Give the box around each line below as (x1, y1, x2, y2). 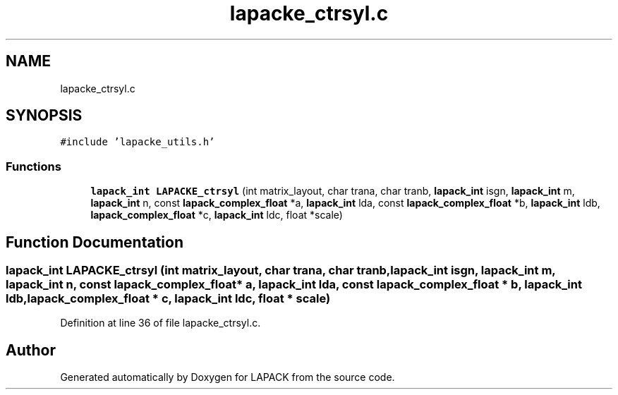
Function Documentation (6, 233, 183, 251)
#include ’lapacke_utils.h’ (60, 136, 215, 148)
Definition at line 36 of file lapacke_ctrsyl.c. (60, 317, 261, 329)
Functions (6, 159, 61, 174)
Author (6, 341, 56, 359)
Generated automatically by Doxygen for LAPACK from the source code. (60, 371, 395, 384)
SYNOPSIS (6, 107, 83, 125)
